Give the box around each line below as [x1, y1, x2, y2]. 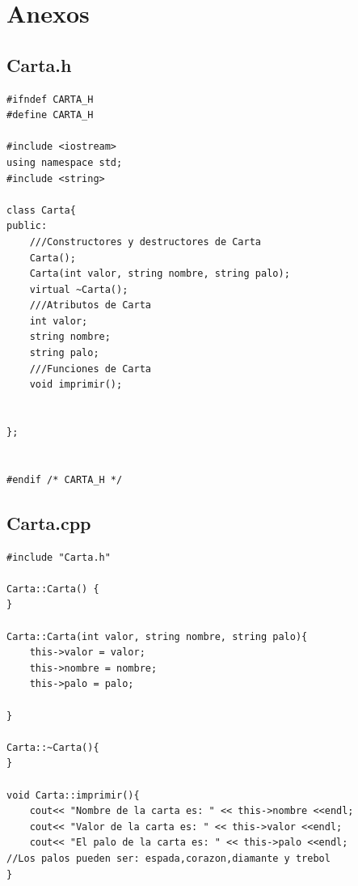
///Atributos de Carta [29, 299, 151, 312]
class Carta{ [6, 204, 76, 216]
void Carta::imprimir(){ [6, 789, 140, 801]
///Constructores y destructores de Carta [29, 235, 261, 248]
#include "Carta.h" [6, 551, 111, 563]
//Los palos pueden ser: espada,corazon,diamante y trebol [6, 852, 331, 864]
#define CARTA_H [6, 109, 94, 121]
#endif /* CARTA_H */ [6, 473, 123, 485]
